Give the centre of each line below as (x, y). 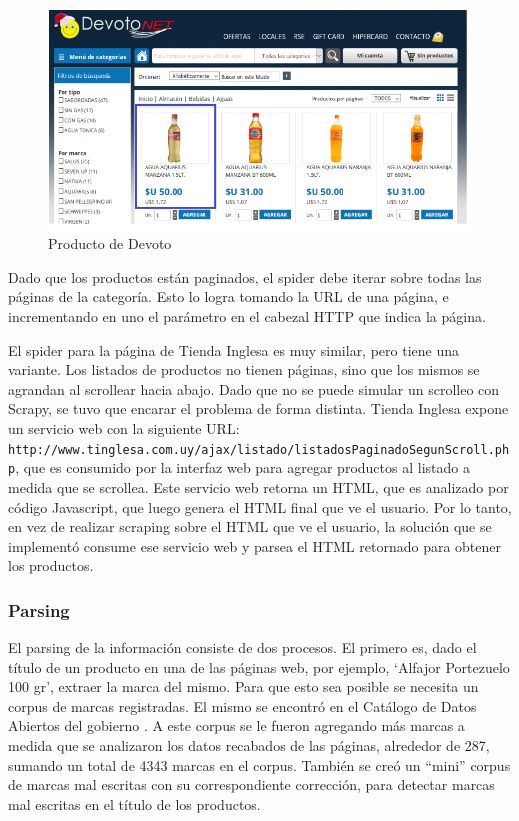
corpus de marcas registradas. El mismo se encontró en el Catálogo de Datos (242, 705)
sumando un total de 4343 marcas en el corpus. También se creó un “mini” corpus (259, 764)
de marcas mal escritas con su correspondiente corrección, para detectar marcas (251, 784)
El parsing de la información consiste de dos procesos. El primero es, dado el (242, 647)
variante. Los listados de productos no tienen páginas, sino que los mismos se (244, 369)
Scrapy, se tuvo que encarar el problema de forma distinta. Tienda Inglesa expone (258, 408)
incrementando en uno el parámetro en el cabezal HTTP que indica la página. (247, 316)
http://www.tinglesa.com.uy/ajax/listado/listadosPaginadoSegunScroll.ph (259, 449)
